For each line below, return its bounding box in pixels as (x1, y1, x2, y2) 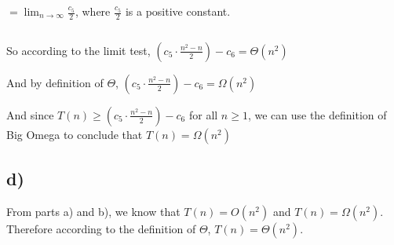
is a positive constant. (125, 3, 231, 19)
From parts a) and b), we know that (6, 203, 181, 220)
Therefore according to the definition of (6, 221, 196, 237)
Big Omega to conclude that (6, 126, 143, 142)
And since (6, 106, 54, 122)
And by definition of (6, 74, 104, 90)
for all (188, 106, 218, 122)
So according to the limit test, (6, 42, 151, 58)
